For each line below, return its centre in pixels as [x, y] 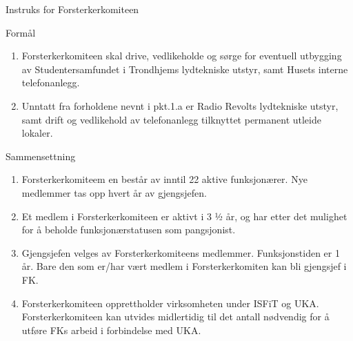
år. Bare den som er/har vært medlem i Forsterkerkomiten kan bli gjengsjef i [184, 266]
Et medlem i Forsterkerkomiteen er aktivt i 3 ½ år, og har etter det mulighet [184, 216]
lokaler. [37, 133]
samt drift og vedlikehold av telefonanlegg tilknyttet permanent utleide [171, 119]
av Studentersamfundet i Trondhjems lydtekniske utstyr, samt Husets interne [185, 69]
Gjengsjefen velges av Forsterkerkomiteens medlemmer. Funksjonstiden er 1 [181, 252]
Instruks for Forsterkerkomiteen [72, 9]
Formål [21, 32]
